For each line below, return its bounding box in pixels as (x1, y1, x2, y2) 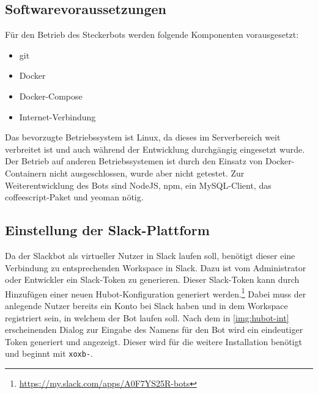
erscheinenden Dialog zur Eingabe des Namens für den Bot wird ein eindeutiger (5, 323, 303, 336)
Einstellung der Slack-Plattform (5, 221, 210, 239)
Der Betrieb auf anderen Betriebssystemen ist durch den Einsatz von (5, 155, 263, 167)
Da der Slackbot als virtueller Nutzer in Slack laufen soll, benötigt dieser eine (5, 249, 295, 261)
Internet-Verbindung (19, 110, 96, 123)
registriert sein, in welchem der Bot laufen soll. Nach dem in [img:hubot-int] (5, 311, 289, 324)
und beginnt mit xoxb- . (5, 347, 93, 360)
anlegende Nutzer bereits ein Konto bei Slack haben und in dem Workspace (5, 299, 288, 312)
